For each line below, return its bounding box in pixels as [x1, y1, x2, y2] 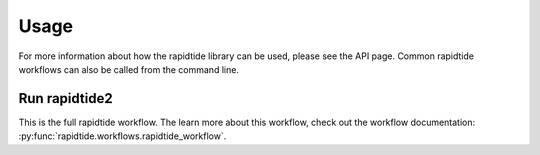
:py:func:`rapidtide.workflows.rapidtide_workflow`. [18, 130, 227, 142]
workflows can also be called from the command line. [18, 63, 240, 75]
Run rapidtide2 [18, 90, 114, 107]
